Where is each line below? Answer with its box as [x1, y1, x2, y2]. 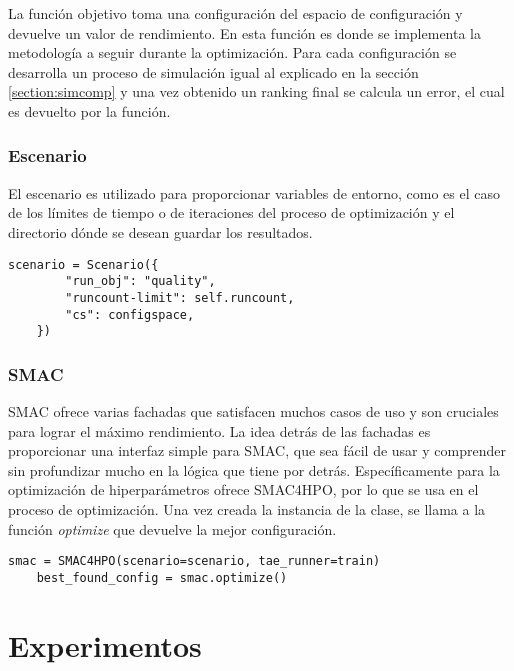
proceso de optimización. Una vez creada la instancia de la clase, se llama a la [8, 499, 486, 520]
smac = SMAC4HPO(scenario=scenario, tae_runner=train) [8, 554, 381, 569]
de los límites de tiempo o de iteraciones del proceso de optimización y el [8, 202, 455, 223]
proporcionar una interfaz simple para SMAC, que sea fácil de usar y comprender [8, 440, 506, 461]
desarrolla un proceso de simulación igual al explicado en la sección [8, 61, 419, 82]
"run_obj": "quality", [65, 274, 216, 289]
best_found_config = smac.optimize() [36, 570, 288, 585]
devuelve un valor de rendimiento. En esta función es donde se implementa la [8, 22, 481, 43]
